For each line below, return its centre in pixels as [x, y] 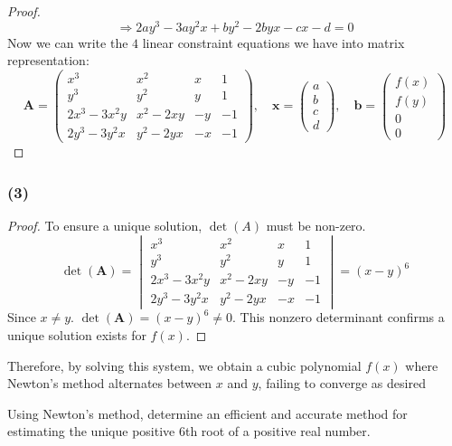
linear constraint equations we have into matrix [273, 42]
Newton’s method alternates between [110, 383]
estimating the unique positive [91, 431]
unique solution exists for [77, 334]
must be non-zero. [316, 226]
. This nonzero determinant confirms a [339, 317]
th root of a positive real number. [278, 431]
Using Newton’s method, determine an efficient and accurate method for [207, 413]
